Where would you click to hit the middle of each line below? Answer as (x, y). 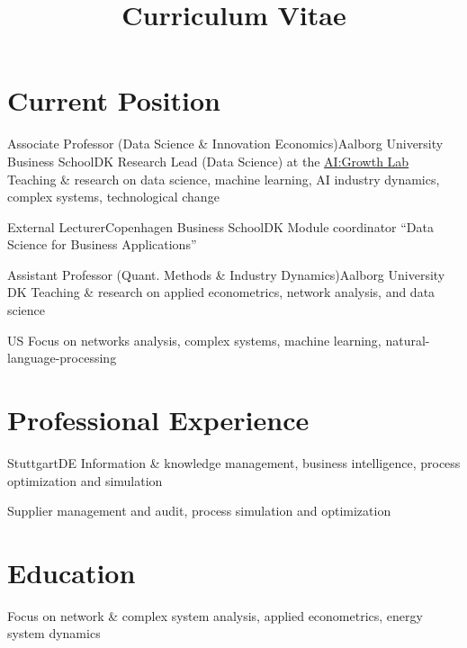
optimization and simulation (85, 480)
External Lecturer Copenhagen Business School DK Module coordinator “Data (220, 226)
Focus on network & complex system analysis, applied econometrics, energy (215, 615)
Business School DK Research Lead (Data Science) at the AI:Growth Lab (208, 161)
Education (72, 572)
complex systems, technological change (113, 197)
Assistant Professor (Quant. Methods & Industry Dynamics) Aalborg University (226, 274)
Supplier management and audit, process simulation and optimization (199, 511)
